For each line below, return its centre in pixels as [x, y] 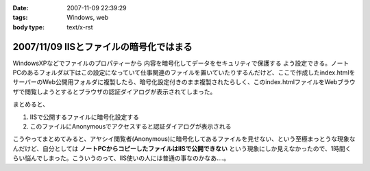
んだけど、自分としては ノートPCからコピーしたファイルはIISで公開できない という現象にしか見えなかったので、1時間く [182, 148]
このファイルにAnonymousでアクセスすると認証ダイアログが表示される [131, 127]
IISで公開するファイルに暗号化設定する [85, 117]
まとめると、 [31, 104]
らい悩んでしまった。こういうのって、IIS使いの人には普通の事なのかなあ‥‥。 [121, 158]
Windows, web [88, 18]
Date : [21, 8]
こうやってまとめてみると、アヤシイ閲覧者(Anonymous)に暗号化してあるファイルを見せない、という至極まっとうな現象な [184, 139]
